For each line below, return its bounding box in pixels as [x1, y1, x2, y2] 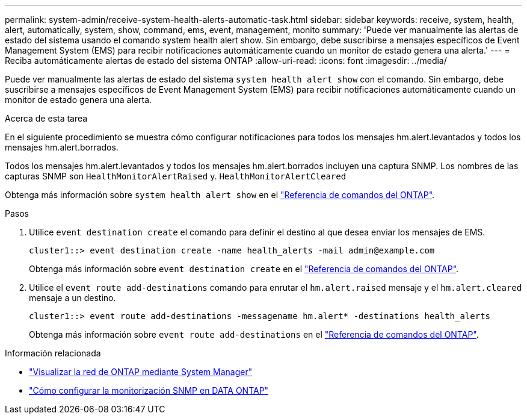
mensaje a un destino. [29, 293, 116, 303]
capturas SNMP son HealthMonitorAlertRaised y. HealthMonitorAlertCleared [5, 171, 347, 181]
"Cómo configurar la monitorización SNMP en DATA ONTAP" [29, 385, 269, 396]
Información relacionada [5, 348, 101, 358]
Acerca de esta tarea [5, 113, 88, 123]
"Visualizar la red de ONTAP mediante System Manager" [29, 367, 253, 377]
